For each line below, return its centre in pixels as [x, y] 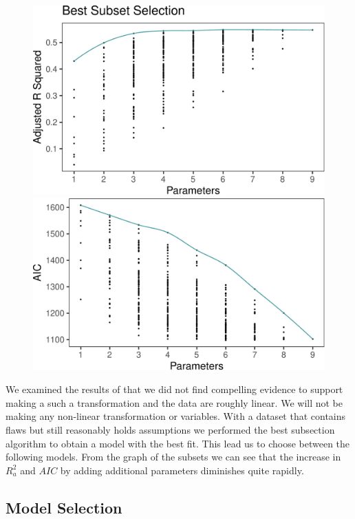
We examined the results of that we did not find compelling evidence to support [174, 389]
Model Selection [64, 507]
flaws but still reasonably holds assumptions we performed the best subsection [170, 430]
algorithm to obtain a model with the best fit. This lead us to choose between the [178, 443]
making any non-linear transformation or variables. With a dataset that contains [176, 416]
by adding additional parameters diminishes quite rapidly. [182, 470]
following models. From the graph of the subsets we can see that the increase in [173, 457]
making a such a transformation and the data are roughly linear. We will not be [174, 402]
